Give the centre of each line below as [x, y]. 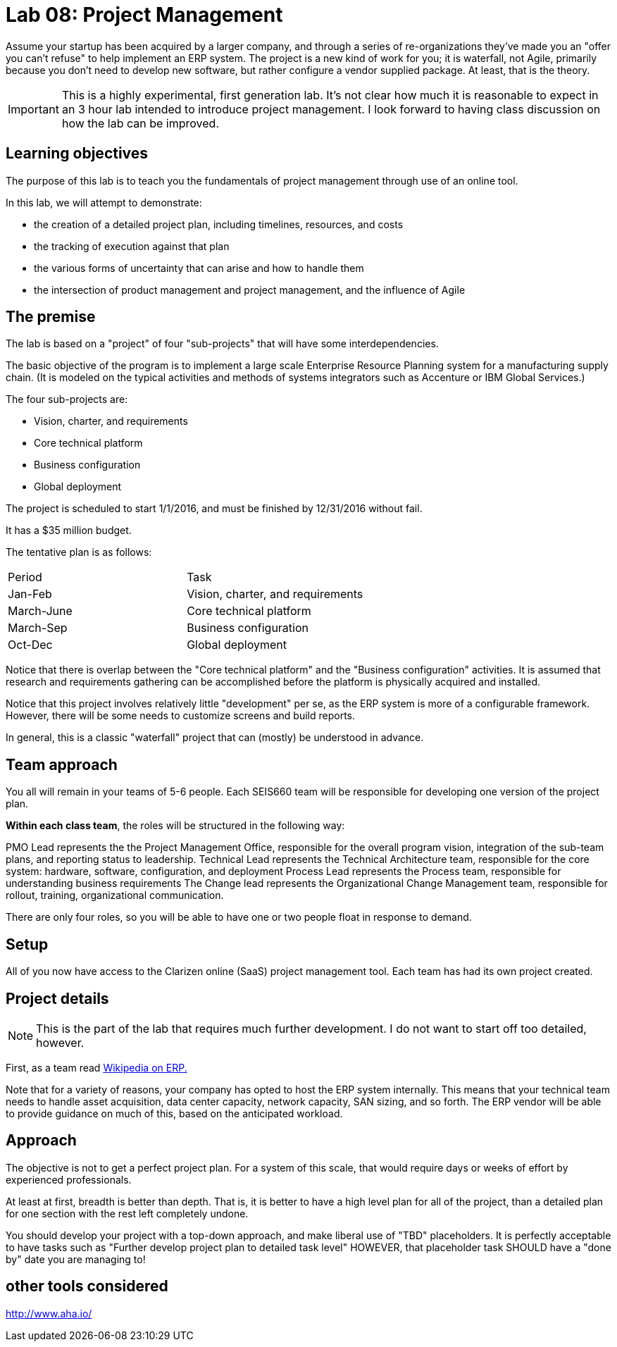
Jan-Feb [30, 594]
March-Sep [38, 628]
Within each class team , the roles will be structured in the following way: [175, 826]
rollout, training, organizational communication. [115, 895]
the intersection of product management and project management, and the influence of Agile [250, 290]
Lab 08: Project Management [144, 15]
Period [25, 577]
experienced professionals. [69, 1179]
